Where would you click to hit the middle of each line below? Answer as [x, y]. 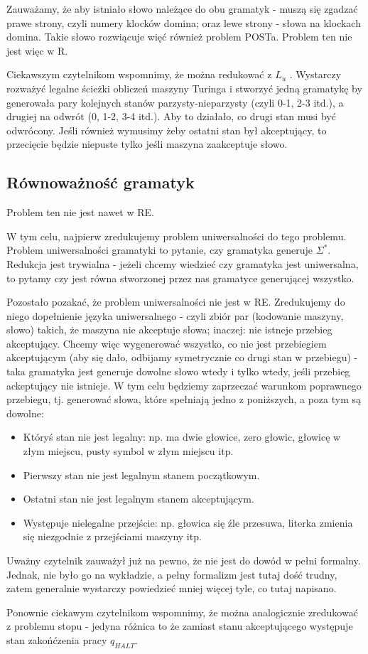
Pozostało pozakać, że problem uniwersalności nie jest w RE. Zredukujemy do [176, 302]
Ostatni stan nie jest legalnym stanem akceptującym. [139, 499]
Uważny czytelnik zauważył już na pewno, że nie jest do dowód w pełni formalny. [184, 561]
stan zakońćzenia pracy [57, 639]
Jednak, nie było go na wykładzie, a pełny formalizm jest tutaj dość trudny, [172, 574]
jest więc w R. [37, 50]
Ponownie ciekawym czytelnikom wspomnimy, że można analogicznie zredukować [182, 612]
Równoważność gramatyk [101, 182]
